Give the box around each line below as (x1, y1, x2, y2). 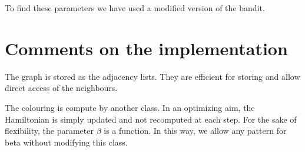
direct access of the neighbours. (5, 82, 118, 94)
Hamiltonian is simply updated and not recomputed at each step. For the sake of (5, 113, 297, 125)
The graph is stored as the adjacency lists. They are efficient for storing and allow (5, 70, 300, 82)
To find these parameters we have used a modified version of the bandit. (5, 2, 265, 13)
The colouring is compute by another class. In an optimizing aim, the (5, 101, 255, 113)
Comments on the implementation (5, 36, 288, 60)
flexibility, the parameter (5, 124, 94, 137)
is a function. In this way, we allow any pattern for (104, 124, 287, 137)
